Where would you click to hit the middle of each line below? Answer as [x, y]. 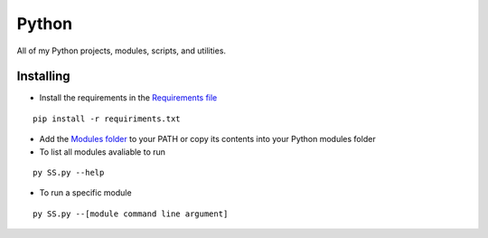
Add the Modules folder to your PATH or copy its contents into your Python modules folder [207, 139]
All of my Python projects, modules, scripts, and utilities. [121, 51]
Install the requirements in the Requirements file [128, 98]
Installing [44, 76]
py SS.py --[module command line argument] [131, 214]
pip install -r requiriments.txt [107, 119]
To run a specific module [85, 193]
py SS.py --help [69, 173]
